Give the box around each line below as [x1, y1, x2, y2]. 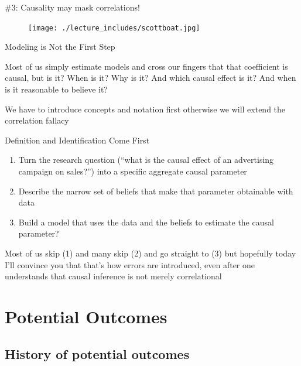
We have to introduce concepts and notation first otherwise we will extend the [5, 102, 286, 115]
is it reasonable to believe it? [5, 83, 108, 95]
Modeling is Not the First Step [5, 40, 115, 53]
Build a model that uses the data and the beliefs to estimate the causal [18, 216, 274, 228]
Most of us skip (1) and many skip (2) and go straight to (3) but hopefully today [5, 247, 296, 259]
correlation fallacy [5, 114, 69, 126]
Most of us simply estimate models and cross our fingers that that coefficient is [5, 60, 288, 72]
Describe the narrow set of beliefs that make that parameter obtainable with [18, 184, 293, 197]
